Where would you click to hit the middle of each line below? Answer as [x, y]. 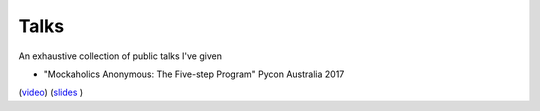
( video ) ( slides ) [51, 92]
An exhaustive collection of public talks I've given [120, 56]
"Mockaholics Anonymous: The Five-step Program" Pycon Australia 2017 [194, 74]
